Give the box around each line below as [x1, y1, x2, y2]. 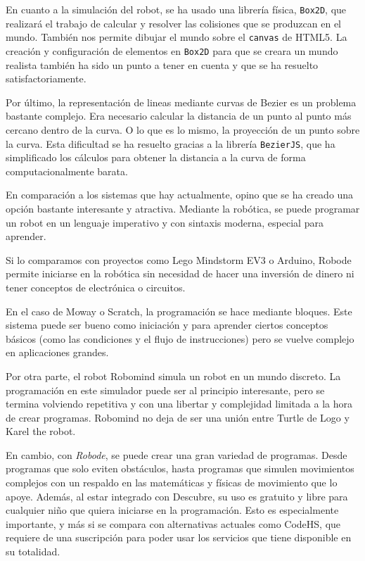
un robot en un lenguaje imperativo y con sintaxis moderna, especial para [6, 215, 324, 229]
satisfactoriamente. [6, 71, 87, 86]
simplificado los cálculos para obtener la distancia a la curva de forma [6, 150, 306, 165]
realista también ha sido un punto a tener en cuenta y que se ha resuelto [6, 57, 319, 72]
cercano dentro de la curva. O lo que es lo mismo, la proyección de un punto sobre [6, 122, 360, 137]
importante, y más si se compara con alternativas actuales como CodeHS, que [6, 516, 341, 531]
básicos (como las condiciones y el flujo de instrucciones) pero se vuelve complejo [6, 331, 354, 346]
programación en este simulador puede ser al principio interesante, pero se [6, 382, 325, 397]
